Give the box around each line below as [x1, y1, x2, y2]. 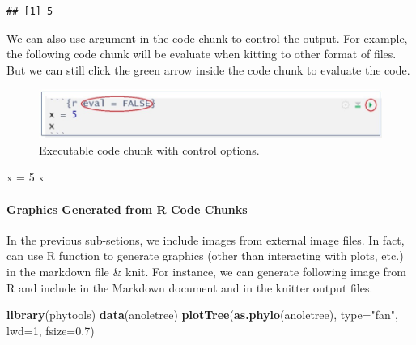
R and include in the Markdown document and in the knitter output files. [6, 279, 373, 296]
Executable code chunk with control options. [39, 141, 260, 158]
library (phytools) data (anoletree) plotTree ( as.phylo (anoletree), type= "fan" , [6, 306, 398, 323]
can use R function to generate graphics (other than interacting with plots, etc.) [6, 247, 404, 264]
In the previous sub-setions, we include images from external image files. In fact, [6, 231, 405, 248]
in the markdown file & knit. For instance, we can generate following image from [6, 262, 406, 279]
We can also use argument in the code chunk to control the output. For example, [6, 29, 408, 46]
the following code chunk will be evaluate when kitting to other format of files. [6, 45, 397, 62]
